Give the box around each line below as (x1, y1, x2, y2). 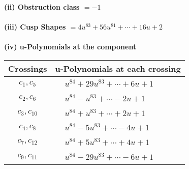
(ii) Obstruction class (4, 2, 80, 12)
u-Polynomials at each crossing (55, 62, 181, 74)
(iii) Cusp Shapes (4, 21, 66, 32)
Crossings (8, 62, 47, 74)
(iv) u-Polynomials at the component (4, 41, 137, 52)
